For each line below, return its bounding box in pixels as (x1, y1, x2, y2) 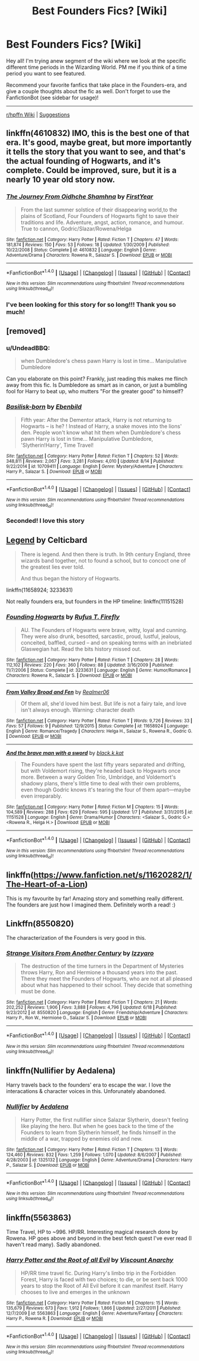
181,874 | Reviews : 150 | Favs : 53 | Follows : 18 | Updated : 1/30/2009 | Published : (6, 242, 170, 248)
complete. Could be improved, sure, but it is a (6, 165, 176, 176)
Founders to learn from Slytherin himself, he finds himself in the (20, 1129, 176, 1136)
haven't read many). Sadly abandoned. (6, 1241, 101, 1248)
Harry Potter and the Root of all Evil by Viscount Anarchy (6, 1256, 174, 1264)
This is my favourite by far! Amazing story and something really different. (6, 895, 184, 902)
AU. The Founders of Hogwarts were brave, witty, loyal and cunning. (20, 626, 188, 633)
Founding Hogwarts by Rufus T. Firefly (6, 613, 120, 621)
